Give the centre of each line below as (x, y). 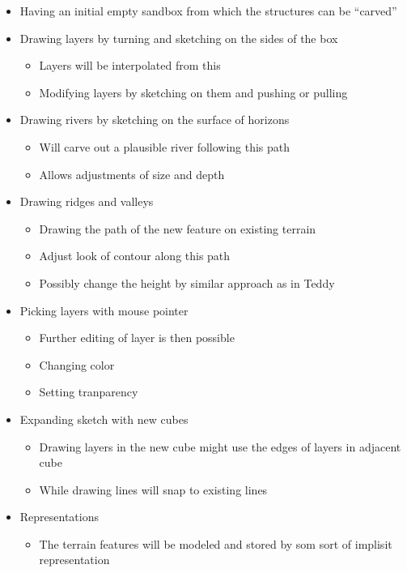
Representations (59, 517)
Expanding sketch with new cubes (104, 419)
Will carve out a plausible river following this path (165, 146)
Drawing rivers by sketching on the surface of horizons (155, 120)
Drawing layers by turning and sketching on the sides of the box (179, 38)
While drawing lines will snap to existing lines (153, 489)
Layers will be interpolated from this (130, 65)
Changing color (77, 364)
